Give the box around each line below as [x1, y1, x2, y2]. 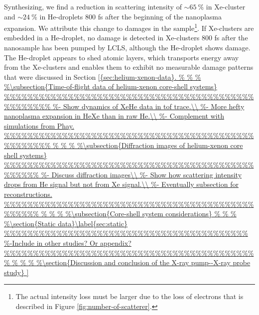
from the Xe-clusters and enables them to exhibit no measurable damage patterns [4, 62, 254, 72]
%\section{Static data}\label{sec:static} [4, 218, 128, 228]
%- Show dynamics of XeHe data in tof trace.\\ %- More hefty [52, 101, 245, 111]
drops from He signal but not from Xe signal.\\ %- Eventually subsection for [4, 179, 239, 189]
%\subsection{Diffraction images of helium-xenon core [77, 140, 243, 150]
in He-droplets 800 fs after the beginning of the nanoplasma [39, 11, 222, 21]
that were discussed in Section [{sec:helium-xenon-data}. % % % [4, 71, 201, 82]
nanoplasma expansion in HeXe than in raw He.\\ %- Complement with [4, 111, 224, 121]
